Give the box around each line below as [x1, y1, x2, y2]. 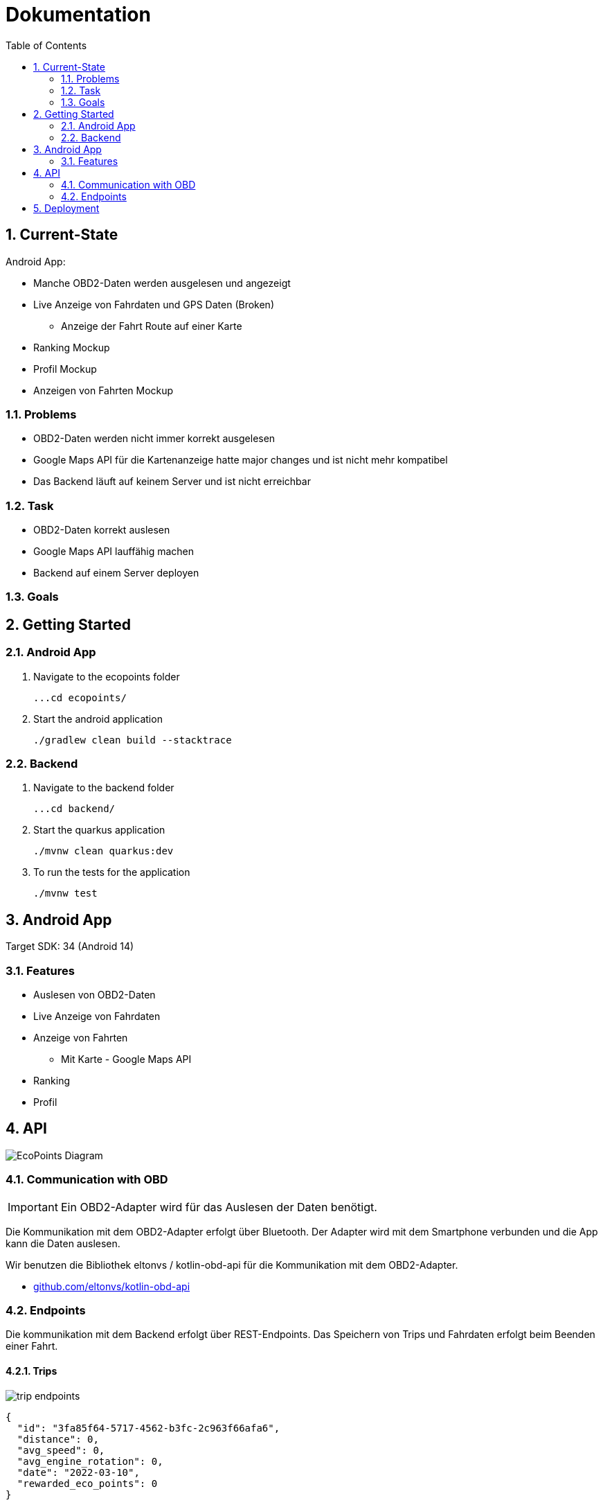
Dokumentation [6, 3, 151, 26]
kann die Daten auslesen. [6, 1237, 120, 1249]
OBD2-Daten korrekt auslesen [33, 524, 170, 536]
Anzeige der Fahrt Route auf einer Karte [61, 319, 242, 332]
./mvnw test [33, 888, 98, 899]
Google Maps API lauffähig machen [33, 545, 195, 558]
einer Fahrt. [6, 1340, 58, 1353]
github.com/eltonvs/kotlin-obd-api [33, 1280, 190, 1292]
